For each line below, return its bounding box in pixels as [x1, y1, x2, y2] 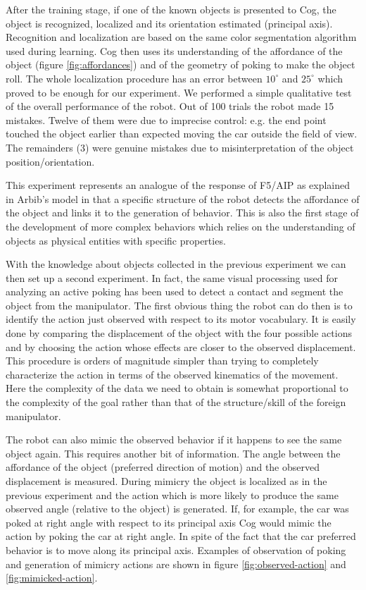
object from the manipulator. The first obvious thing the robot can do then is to [6, 297, 353, 312]
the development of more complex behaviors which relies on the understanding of [6, 219, 355, 233]
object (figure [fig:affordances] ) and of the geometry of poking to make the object [6, 57, 355, 72]
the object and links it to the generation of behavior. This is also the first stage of [6, 205, 359, 220]
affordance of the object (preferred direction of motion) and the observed [6, 460, 320, 474]
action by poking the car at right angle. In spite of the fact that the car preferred [6, 529, 356, 543]
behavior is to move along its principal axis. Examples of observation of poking [6, 542, 346, 557]
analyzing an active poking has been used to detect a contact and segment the [6, 284, 343, 299]
